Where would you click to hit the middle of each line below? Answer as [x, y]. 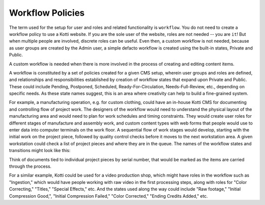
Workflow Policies [47, 13]
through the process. [30, 166]
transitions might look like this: [40, 151]
